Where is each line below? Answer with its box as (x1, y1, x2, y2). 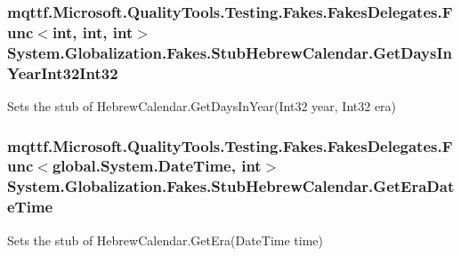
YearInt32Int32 (7, 61, 118, 84)
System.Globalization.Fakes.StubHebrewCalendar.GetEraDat (7, 175, 455, 197)
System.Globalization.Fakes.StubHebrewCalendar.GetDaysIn (7, 41, 453, 63)
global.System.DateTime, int (52, 155, 262, 177)
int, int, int (52, 20, 133, 43)
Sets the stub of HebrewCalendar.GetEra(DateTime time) (7, 230, 324, 249)
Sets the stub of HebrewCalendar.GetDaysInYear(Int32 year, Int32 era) (7, 96, 397, 115)
